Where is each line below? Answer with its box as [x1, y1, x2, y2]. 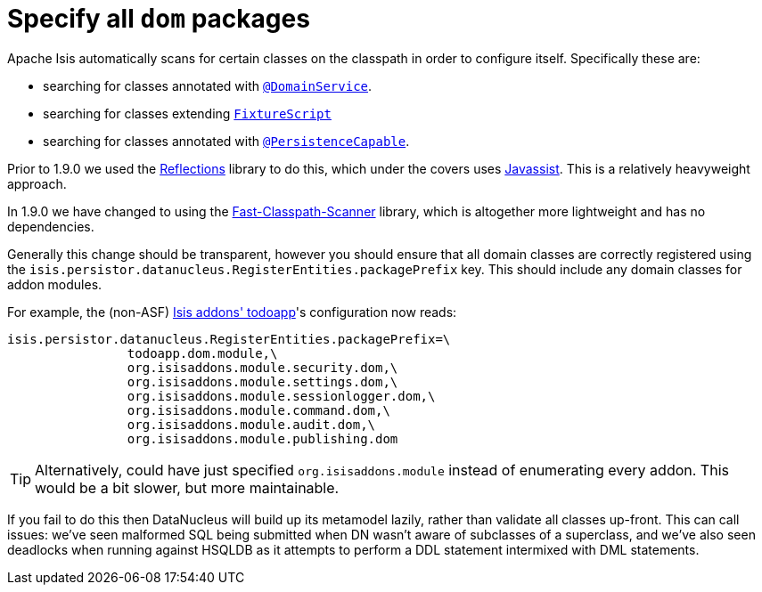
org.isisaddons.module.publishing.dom [127, 431, 398, 446]
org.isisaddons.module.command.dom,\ [127, 402, 390, 418]
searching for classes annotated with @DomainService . [43, 77, 373, 93]
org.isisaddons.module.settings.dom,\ [127, 374, 398, 389]
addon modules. [7, 276, 102, 292]
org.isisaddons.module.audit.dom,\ [127, 417, 376, 432]
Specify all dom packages [7, 4, 310, 34]
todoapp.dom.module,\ [127, 345, 278, 361]
